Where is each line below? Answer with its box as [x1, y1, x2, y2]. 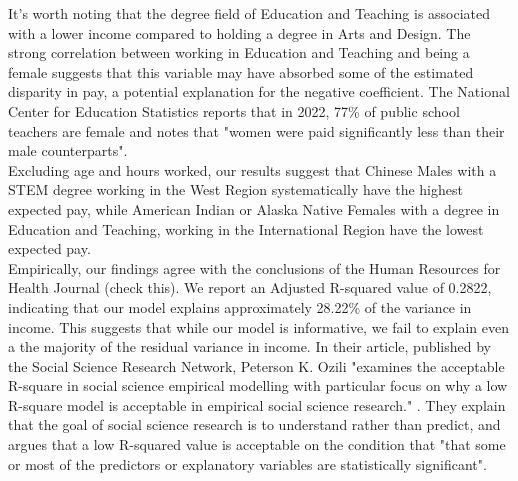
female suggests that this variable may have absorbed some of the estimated [8, 61, 474, 82]
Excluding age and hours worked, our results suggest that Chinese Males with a [8, 159, 497, 180]
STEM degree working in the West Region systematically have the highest [8, 179, 463, 200]
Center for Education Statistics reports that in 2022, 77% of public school [8, 100, 460, 121]
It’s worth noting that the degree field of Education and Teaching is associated [8, 3, 491, 23]
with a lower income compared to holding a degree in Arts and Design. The [8, 22, 471, 43]
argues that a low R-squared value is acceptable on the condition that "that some [8, 434, 506, 455]
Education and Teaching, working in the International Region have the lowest [8, 218, 484, 239]
